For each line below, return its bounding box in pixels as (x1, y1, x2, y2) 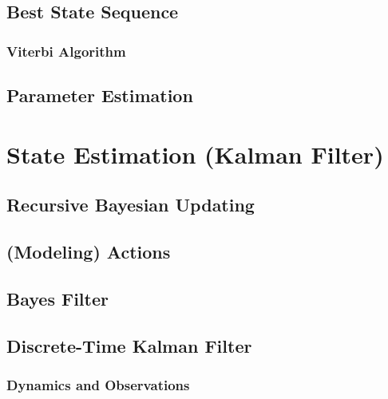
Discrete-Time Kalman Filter (6, 333, 252, 358)
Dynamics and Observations (6, 374, 190, 394)
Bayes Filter (6, 286, 109, 310)
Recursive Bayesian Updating (6, 192, 255, 217)
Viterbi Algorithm (6, 41, 126, 61)
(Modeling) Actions (6, 239, 171, 263)
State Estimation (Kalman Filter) (6, 137, 384, 170)
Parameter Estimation (6, 83, 193, 108)
